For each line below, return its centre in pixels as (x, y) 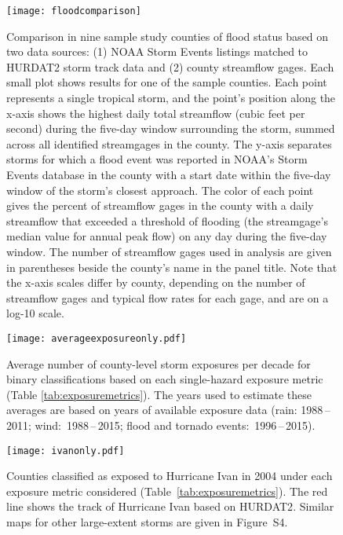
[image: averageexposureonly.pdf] (97, 338)
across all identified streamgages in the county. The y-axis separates (169, 143)
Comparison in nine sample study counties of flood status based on (168, 36)
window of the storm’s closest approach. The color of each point (160, 190)
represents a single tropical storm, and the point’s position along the (171, 98)
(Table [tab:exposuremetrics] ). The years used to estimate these (159, 394)
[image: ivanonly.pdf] (66, 451)
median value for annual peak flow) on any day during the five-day (167, 236)
